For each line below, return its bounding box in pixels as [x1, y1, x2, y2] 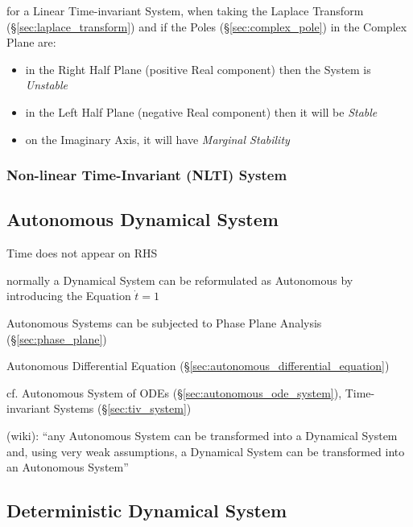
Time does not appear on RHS [6, 245, 158, 261]
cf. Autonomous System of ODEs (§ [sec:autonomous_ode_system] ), [6, 384, 342, 401]
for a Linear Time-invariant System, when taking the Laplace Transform [6, 2, 364, 19]
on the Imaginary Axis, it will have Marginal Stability [25, 130, 290, 147]
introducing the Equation [6, 287, 131, 304]
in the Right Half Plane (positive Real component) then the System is [25, 60, 371, 77]
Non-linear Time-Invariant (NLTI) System [6, 165, 287, 185]
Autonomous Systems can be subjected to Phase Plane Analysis [6, 314, 322, 331]
